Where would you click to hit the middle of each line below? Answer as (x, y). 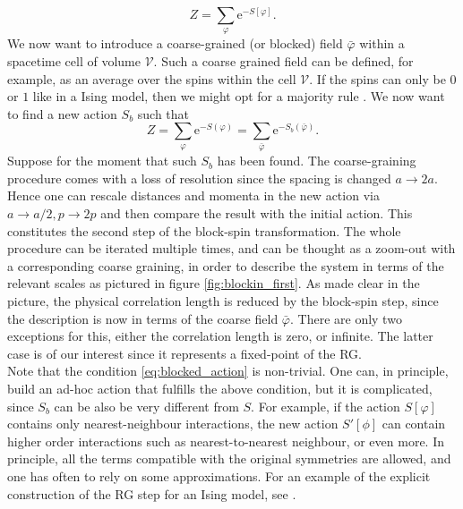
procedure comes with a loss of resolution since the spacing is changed (199, 178)
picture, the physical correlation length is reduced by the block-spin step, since (223, 301)
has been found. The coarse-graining (317, 161)
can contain (414, 424)
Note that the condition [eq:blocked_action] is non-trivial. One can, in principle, (228, 371)
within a (382, 43)
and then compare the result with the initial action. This (257, 213)
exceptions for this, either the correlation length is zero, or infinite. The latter (220, 336)
